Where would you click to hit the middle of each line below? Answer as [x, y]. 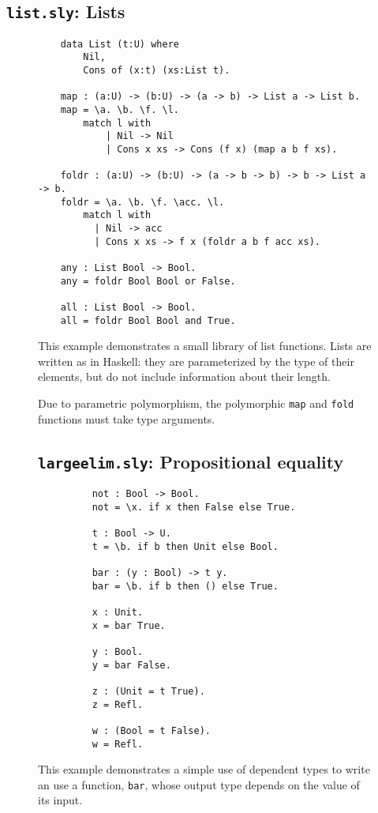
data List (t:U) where [120, 44]
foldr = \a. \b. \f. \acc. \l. [142, 202]
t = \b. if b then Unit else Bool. [185, 546]
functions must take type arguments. [127, 418]
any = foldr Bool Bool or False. [148, 281]
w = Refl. [118, 744]
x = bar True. [129, 625]
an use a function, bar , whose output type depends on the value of [199, 784]
